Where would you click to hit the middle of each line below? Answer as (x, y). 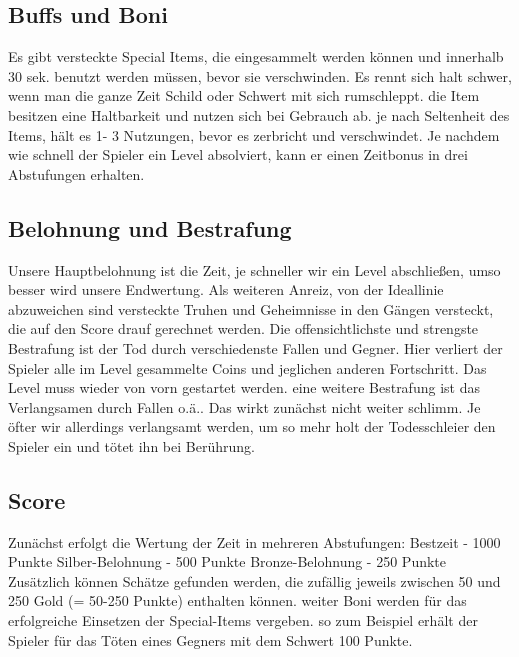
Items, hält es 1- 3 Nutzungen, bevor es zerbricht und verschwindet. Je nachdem (254, 134)
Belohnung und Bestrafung (150, 227)
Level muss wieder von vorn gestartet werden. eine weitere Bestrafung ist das (244, 387)
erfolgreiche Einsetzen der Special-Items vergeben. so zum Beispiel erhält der (243, 620)
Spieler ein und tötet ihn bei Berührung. (131, 445)
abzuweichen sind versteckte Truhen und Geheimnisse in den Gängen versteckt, (251, 308)
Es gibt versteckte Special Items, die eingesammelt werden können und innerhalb (256, 56)
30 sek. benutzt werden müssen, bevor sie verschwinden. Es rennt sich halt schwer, (260, 75)
